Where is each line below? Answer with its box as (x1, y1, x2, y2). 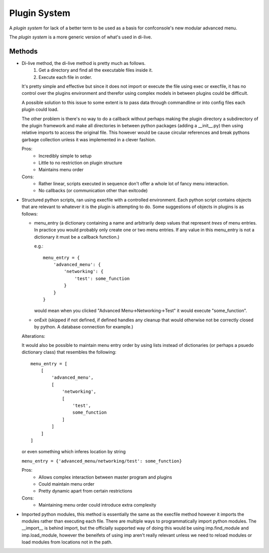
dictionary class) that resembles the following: (21, 349, 117, 355)
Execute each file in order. (38, 74, 92, 80)
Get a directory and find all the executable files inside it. (38, 67, 153, 73)
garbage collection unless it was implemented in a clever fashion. (21, 136, 156, 142)
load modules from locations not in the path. (21, 539, 113, 545)
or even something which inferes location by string (21, 449, 126, 455)
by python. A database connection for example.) (34, 324, 134, 330)
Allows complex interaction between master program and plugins (38, 474, 172, 480)
